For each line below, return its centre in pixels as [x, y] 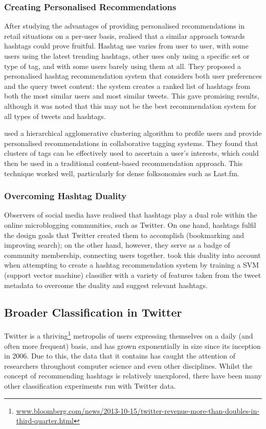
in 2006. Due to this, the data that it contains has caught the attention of [120, 356]
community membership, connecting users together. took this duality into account [132, 255]
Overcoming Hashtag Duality [65, 196]
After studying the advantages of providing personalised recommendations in [124, 26]
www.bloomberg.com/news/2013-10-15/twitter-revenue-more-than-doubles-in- [138, 410]
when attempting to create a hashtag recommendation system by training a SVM [132, 265]
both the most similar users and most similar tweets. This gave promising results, [132, 96]
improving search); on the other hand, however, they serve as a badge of [117, 245]
